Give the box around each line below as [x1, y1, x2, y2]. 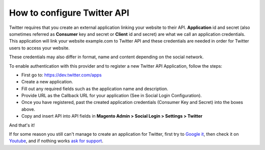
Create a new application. [21, 79, 73, 85]
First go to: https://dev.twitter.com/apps [21, 72, 102, 78]
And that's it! [9, 122, 35, 128]
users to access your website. [9, 45, 70, 51]
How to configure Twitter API [9, 7, 130, 18]
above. [21, 106, 35, 112]
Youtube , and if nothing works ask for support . [9, 138, 104, 144]
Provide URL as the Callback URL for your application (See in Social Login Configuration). [21, 93, 202, 99]
